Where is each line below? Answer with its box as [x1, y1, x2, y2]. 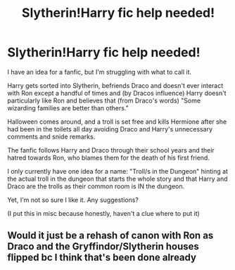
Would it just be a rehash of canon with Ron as [7, 230, 214, 242]
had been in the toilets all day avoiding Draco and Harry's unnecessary [7, 124, 213, 133]
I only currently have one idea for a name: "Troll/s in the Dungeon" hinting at [7, 167, 229, 175]
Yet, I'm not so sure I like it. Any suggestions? [7, 195, 139, 204]
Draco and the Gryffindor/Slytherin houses [7, 240, 199, 252]
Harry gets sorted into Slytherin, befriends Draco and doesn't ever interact [7, 81, 224, 89]
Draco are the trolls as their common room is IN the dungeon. [7, 181, 185, 191]
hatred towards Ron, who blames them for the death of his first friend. [7, 153, 210, 162]
